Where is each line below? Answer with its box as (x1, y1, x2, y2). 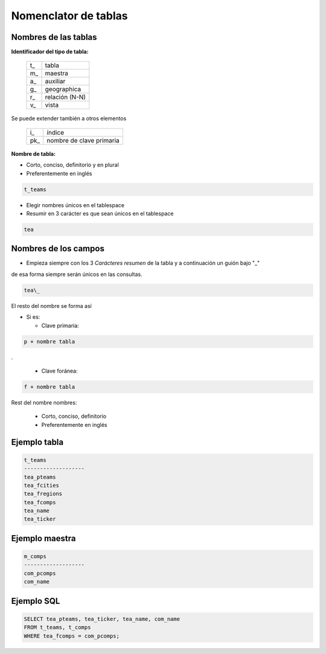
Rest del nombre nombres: (11, 399, 77, 406)
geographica (45, 85, 81, 94)
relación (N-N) (45, 93, 86, 101)
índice (46, 128, 65, 136)
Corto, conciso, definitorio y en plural (26, 161, 119, 168)
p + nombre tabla (24, 338, 75, 345)
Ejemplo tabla (11, 437, 64, 447)
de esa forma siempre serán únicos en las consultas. (11, 271, 143, 278)
